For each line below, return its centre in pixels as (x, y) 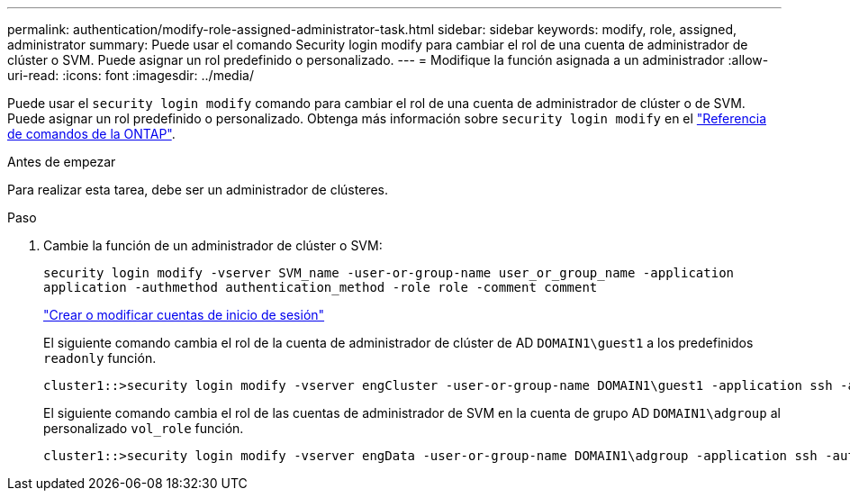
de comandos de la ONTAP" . (91, 134)
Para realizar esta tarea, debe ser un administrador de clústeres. (198, 190)
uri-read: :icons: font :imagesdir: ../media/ (131, 75)
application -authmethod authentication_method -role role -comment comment (321, 287)
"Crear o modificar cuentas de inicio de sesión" (184, 315)
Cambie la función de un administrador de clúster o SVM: (213, 245)
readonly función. (100, 358)
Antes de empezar (62, 162)
